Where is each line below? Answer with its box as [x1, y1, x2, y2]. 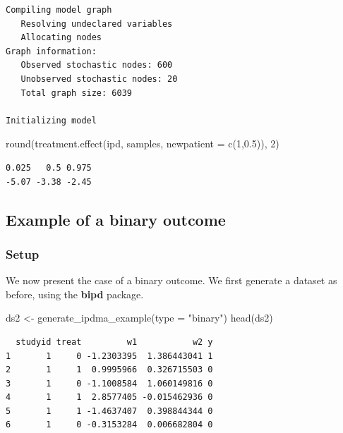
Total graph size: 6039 [20, 87, 132, 98]
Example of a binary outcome [6, 208, 226, 230]
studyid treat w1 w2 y [16, 336, 213, 347]
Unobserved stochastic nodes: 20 [20, 73, 178, 84]
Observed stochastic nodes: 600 [20, 60, 173, 71]
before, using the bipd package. [6, 286, 144, 301]
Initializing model [6, 115, 97, 126]
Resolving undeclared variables [20, 18, 173, 29]
